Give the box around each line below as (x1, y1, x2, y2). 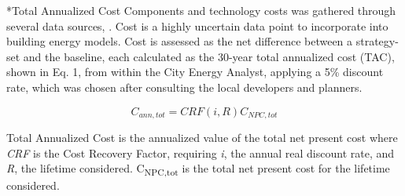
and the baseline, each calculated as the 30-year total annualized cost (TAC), (23, 48, 395, 64)
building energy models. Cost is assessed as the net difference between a (6, 33, 353, 49)
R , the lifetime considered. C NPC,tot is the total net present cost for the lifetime (6, 160, 390, 178)
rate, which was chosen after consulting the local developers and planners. (6, 78, 363, 95)
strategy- (355, 33, 399, 49)
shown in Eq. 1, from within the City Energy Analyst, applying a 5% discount (6, 64, 384, 80)
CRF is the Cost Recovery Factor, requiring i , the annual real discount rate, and (6, 144, 395, 161)
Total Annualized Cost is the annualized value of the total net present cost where (6, 129, 398, 146)
